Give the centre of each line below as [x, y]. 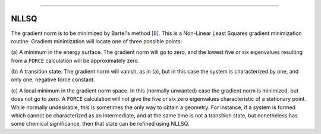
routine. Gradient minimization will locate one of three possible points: [97, 41]
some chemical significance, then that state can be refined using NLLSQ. [100, 124]
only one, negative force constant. [53, 79]
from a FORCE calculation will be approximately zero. [75, 60]
